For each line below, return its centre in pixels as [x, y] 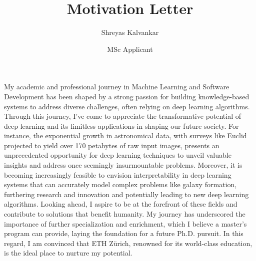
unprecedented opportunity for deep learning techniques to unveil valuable [118, 155]
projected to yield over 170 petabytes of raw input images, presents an [112, 145]
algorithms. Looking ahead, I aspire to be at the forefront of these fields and [121, 204]
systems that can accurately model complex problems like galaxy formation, [120, 184]
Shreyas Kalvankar [130, 32]
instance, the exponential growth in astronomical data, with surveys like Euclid [125, 135]
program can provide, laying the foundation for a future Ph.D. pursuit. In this [124, 233]
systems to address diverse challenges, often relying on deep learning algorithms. [127, 106]
